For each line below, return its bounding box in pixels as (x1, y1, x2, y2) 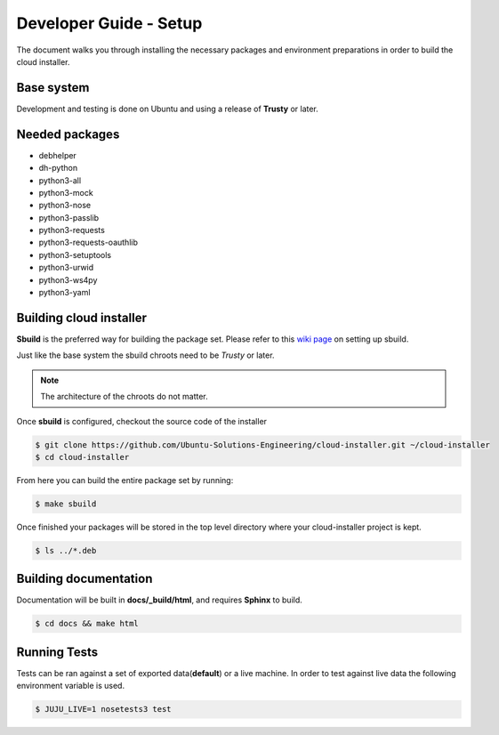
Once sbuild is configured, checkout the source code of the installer (16, 416, 267, 426)
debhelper (38, 149, 77, 160)
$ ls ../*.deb (35, 545, 97, 555)
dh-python (38, 163, 78, 174)
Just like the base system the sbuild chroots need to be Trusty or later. (16, 350, 275, 360)
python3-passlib (38, 212, 100, 222)
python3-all (38, 174, 82, 186)
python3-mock (38, 187, 93, 198)
